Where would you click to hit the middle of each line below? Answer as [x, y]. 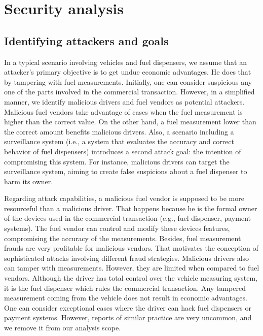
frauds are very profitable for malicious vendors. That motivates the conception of [131, 248]
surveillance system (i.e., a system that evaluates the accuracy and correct [119, 141]
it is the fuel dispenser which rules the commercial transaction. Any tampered [125, 288]
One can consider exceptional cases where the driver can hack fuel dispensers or [128, 307]
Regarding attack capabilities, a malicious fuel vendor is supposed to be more [124, 198]
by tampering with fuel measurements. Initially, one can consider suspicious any [128, 81]
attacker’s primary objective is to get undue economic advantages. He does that [128, 72]
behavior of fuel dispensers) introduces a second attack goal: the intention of [123, 151]
